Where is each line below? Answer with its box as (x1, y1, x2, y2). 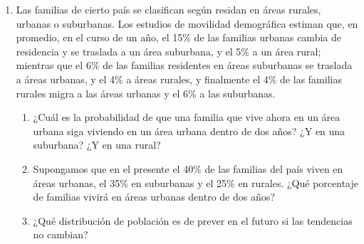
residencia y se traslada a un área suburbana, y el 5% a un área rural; (16, 43, 321, 58)
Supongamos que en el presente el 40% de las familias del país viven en (33, 161, 343, 176)
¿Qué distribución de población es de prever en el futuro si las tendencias (33, 213, 353, 228)
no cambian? (33, 227, 88, 242)
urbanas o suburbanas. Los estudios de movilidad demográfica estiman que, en (16, 16, 358, 31)
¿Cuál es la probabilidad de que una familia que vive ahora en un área (33, 110, 340, 124)
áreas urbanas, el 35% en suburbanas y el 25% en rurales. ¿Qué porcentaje (33, 175, 358, 190)
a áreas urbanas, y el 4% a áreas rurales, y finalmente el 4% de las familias (16, 71, 342, 86)
